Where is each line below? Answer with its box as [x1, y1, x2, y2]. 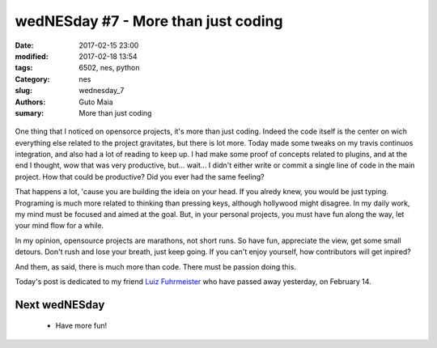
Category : [15, 74, 50, 84]
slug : [15, 86, 32, 95]
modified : [15, 51, 49, 61]
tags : [15, 63, 33, 73]
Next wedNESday [15, 298, 105, 312]
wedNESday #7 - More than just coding [15, 12, 283, 30]
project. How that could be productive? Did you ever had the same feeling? [15, 172, 265, 181]
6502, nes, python [78, 63, 141, 73]
